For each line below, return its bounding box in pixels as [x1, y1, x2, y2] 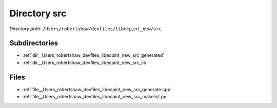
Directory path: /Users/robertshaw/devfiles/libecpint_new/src [9, 26, 162, 32]
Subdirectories [9, 39, 58, 48]
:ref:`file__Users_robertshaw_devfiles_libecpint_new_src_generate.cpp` [22, 86, 172, 92]
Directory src [9, 8, 67, 19]
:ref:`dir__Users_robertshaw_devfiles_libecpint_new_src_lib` [22, 59, 148, 66]
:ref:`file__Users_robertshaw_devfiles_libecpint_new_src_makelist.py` [22, 94, 168, 100]
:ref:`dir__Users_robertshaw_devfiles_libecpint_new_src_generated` [22, 52, 165, 58]
